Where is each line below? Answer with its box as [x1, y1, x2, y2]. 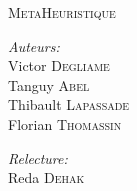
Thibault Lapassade [8, 94, 130, 115]
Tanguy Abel [8, 74, 90, 95]
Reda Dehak [8, 167, 85, 188]
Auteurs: [8, 35, 60, 56]
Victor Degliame [8, 55, 110, 76]
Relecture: [8, 147, 68, 168]
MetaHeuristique [8, 2, 116, 22]
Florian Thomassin [8, 113, 122, 134]
